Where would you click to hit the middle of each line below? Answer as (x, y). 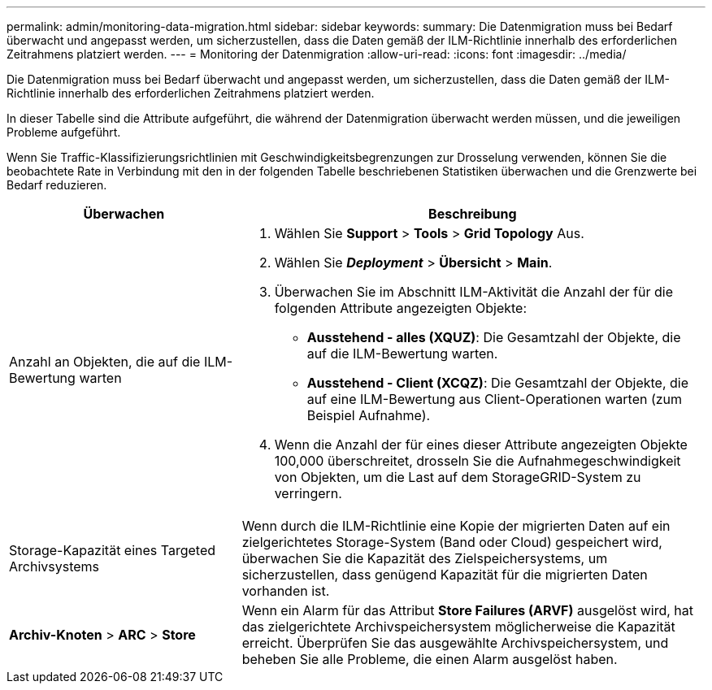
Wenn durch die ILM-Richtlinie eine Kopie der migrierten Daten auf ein (456, 526)
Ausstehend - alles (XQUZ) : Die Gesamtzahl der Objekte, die (494, 337)
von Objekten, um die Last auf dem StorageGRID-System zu (458, 477)
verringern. (308, 493)
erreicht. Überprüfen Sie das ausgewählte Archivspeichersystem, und (455, 643)
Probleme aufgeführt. (64, 132)
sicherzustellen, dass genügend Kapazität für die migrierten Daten (445, 575)
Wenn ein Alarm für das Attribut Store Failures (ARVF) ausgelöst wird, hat (467, 610)
